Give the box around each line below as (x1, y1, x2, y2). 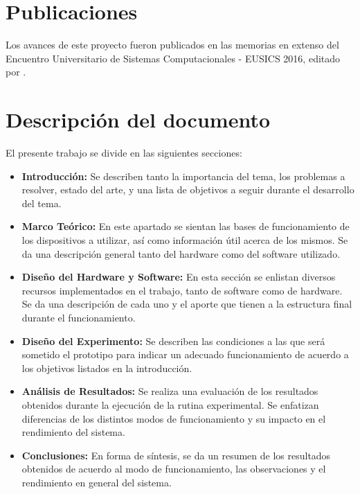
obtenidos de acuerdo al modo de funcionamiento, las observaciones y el (21, 461, 326, 476)
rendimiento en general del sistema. (21, 475, 172, 489)
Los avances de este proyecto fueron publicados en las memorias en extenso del (6, 37, 339, 52)
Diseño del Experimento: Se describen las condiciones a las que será (21, 333, 325, 348)
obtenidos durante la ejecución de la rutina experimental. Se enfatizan (21, 397, 319, 412)
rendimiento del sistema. (21, 425, 125, 439)
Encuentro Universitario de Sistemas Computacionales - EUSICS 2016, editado (6, 51, 341, 65)
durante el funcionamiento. (21, 310, 136, 324)
